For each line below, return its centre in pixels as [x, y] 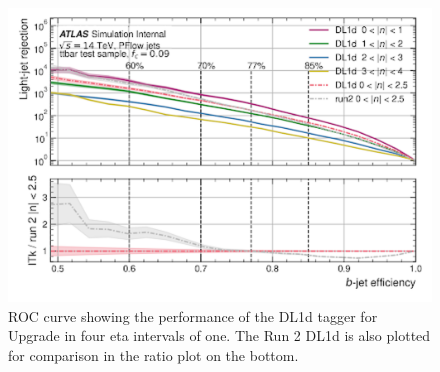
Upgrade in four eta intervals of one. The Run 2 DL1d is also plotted [219, 335]
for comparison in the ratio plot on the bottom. [153, 354]
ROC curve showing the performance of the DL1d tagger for [193, 315]
